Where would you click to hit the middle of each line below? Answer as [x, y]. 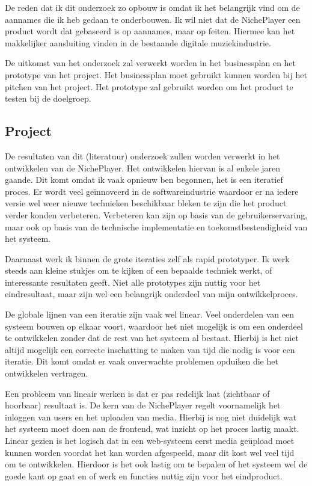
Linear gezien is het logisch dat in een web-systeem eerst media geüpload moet [150, 441]
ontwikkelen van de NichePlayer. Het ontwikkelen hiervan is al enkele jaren [143, 168]
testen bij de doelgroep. [48, 98]
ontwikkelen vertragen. [47, 373]
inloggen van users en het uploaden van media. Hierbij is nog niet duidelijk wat [151, 417]
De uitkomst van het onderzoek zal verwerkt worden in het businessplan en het [151, 63]
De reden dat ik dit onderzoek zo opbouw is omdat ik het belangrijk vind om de [152, 7]
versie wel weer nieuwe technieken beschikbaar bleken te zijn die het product [146, 203]
